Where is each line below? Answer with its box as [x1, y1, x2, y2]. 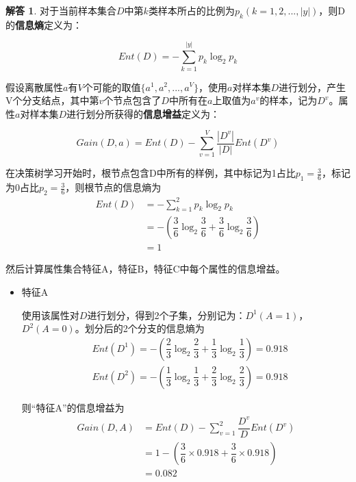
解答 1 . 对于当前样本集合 [5, 3, 116, 17]
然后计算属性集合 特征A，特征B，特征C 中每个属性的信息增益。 [5, 262, 285, 276]
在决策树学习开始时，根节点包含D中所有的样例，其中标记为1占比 [5, 166, 296, 180]
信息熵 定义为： [15, 17, 82, 31]
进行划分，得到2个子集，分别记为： [87, 307, 246, 322]
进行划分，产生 [279, 79, 346, 94]
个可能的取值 [83, 79, 141, 94]
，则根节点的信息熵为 [65, 180, 162, 194]
